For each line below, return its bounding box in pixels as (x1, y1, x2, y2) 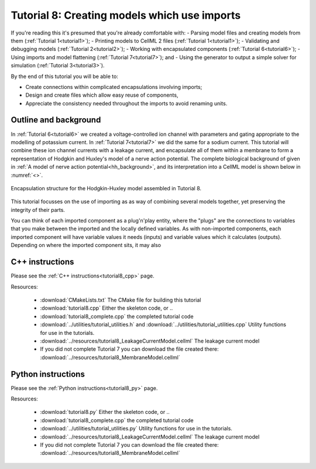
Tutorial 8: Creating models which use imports (11, 9, 241, 22)
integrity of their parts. (11, 206, 66, 213)
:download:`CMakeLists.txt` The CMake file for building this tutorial (40, 296, 201, 303)
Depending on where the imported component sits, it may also (11, 242, 161, 249)
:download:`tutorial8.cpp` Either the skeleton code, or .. (40, 304, 173, 311)
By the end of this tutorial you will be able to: (11, 73, 118, 80)
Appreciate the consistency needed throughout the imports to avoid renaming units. (25, 100, 228, 107)
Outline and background (11, 115, 101, 125)
